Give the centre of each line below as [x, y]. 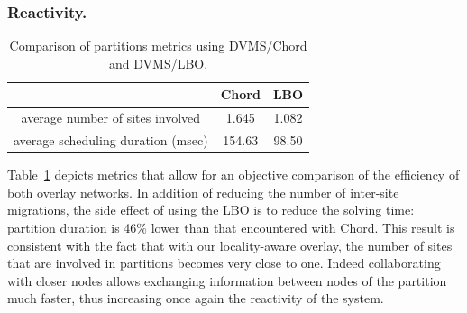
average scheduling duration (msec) [111, 140]
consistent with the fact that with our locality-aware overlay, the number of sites [230, 245]
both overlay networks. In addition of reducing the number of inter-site [203, 192]
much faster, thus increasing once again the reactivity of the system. [196, 298]
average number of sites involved [111, 118]
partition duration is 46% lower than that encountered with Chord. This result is [231, 227]
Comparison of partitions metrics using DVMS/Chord [158, 46]
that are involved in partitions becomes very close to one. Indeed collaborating [224, 263]
